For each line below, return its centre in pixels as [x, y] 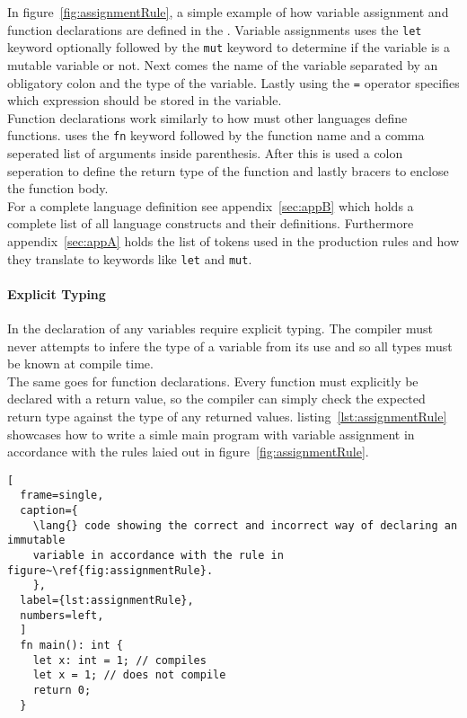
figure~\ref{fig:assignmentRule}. [110, 570]
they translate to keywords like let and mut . [130, 258]
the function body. [58, 188]
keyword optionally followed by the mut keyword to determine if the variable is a [229, 47]
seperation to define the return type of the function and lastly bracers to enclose [228, 170]
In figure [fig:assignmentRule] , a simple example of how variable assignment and [228, 12]
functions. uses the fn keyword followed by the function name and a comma [216, 135]
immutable [36, 541]
